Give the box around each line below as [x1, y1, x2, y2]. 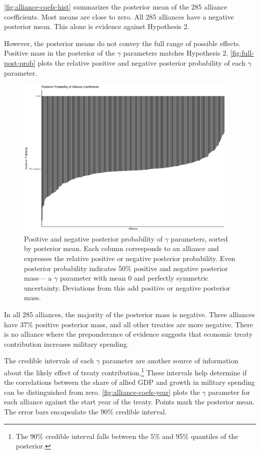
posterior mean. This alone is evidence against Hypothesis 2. [4, 21, 189, 32]
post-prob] [4, 57, 35, 68]
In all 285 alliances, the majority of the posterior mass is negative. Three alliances [4, 309, 255, 319]
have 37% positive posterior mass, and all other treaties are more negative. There [4, 319, 253, 329]
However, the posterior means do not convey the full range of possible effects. [4, 38, 241, 48]
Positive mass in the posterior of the [4, 48, 115, 58]
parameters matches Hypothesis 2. [123, 48, 228, 58]
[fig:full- [230, 48, 254, 58]
